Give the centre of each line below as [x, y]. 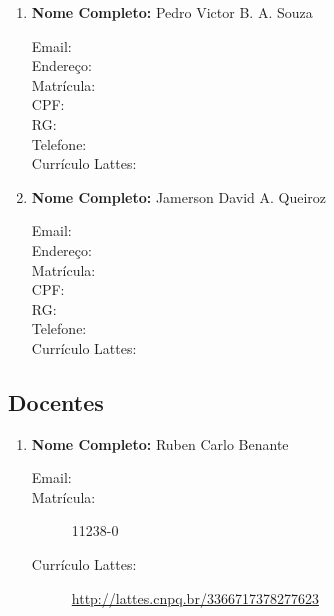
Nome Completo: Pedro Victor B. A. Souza [172, 12]
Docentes [56, 401]
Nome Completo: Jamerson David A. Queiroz [179, 196]
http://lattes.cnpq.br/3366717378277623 [195, 597]
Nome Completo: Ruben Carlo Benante [160, 443]
